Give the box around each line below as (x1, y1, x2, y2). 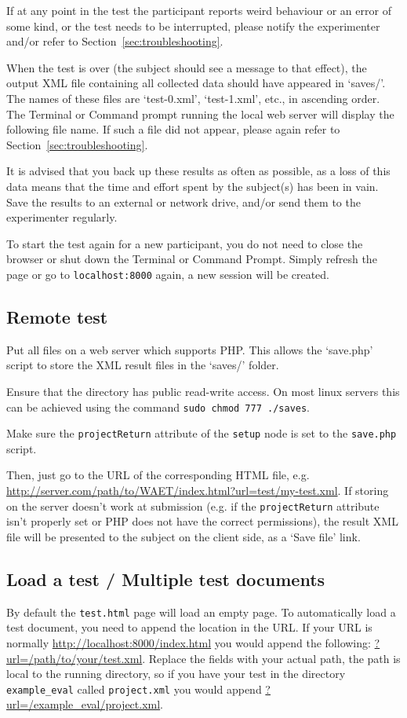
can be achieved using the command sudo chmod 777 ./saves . (6, 398, 311, 415)
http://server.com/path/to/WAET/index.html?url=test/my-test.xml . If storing (6, 482, 389, 499)
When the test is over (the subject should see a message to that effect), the (6, 59, 367, 75)
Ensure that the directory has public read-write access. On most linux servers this (6, 383, 400, 399)
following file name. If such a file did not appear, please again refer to (6, 121, 340, 137)
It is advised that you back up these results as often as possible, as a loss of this (6, 163, 391, 179)
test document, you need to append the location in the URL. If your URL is (6, 619, 372, 636)
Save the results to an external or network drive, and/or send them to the (6, 193, 361, 210)
